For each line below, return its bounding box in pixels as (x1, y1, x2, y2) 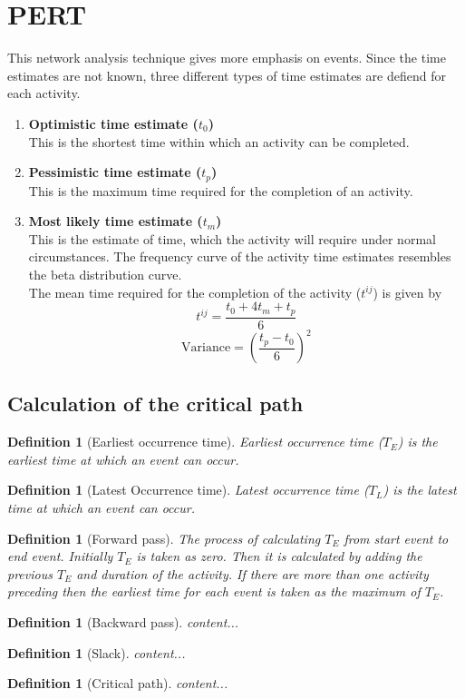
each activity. (7, 84, 81, 103)
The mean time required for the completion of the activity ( (28, 282, 362, 301)
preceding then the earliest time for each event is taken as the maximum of (7, 582, 421, 601)
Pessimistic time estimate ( (28, 162, 202, 182)
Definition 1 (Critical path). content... (7, 674, 228, 693)
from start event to (344, 528, 449, 547)
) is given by (373, 282, 442, 301)
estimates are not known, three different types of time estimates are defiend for (7, 65, 446, 84)
